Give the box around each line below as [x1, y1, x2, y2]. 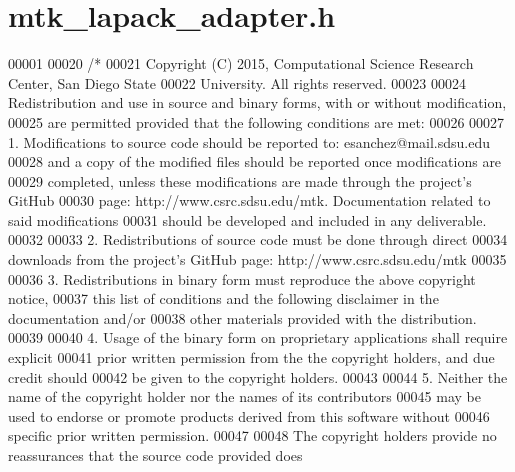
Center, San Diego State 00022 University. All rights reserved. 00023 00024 [8, 72, 466, 93]
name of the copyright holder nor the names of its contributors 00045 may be [8, 386, 481, 407]
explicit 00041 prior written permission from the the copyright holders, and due [8, 347, 495, 368]
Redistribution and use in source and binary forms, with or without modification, [8, 92, 507, 113]
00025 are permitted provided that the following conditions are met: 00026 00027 [8, 111, 505, 132]
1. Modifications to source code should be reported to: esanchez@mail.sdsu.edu [8, 131, 491, 152]
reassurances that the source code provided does [8, 445, 303, 465]
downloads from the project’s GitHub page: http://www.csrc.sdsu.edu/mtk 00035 [8, 249, 507, 270]
